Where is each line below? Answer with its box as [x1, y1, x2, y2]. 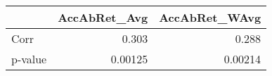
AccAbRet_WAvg [159, 9, 261, 25]
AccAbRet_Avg [58, 9, 148, 25]
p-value [11, 51, 47, 67]
